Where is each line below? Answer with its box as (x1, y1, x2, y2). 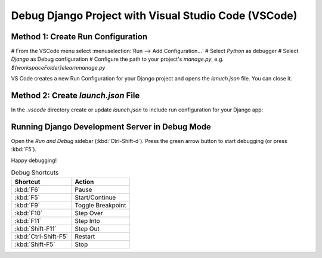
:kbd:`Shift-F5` (14, 240, 55, 248)
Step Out (75, 224, 100, 232)
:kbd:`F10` (14, 209, 43, 217)
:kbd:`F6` (14, 185, 41, 194)
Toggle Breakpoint (75, 201, 126, 209)
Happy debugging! (11, 157, 57, 164)
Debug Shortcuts (11, 169, 59, 177)
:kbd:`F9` (14, 201, 41, 209)
